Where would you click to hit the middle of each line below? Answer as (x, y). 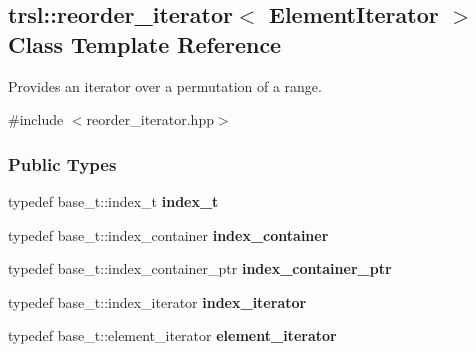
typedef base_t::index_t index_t (113, 201)
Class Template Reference (145, 43)
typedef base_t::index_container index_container (168, 234)
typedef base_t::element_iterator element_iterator (172, 335)
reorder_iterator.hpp (150, 119)
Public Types (62, 163)
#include (36, 119)
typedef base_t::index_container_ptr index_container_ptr (200, 268)
